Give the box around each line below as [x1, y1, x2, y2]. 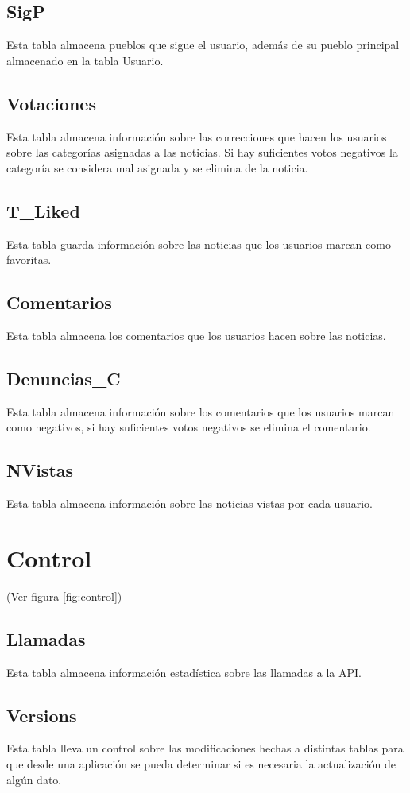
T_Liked [6, 198, 80, 222]
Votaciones [6, 91, 96, 115]
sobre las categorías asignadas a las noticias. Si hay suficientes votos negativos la [6, 144, 398, 161]
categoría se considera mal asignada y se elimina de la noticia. [6, 159, 308, 176]
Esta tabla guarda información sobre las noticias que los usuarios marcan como [6, 235, 391, 252]
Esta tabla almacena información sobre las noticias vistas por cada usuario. [6, 495, 373, 512]
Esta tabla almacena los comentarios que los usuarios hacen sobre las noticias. [6, 327, 386, 343]
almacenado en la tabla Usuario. [6, 52, 164, 68]
